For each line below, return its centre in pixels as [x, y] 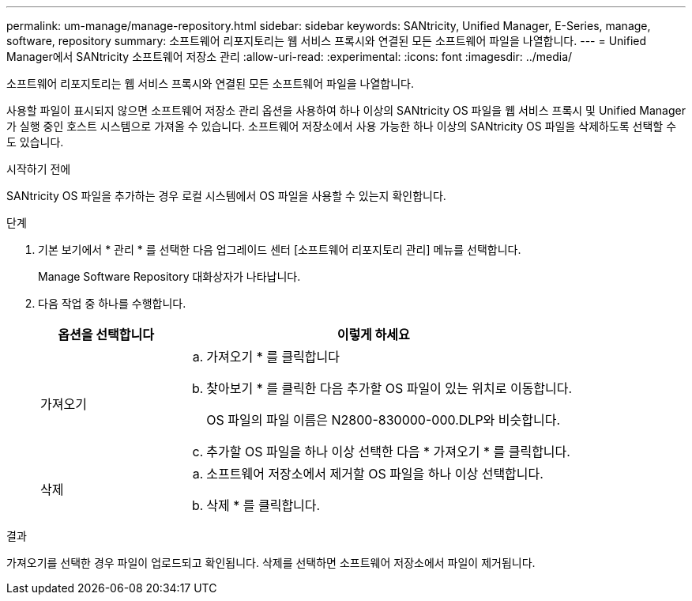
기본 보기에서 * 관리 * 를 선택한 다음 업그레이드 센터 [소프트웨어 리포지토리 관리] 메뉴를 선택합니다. [280, 249]
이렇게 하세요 [373, 335]
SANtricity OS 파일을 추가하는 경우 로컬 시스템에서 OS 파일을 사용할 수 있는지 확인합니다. [226, 196]
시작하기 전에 [39, 169]
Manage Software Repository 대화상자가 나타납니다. [169, 276]
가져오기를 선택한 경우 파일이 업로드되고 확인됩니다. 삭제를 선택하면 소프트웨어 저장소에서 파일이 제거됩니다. [271, 563]
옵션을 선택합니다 [106, 335]
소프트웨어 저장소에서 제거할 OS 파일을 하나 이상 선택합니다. [375, 474]
